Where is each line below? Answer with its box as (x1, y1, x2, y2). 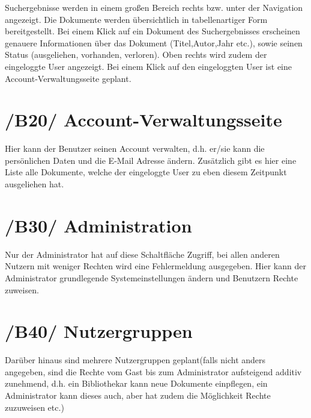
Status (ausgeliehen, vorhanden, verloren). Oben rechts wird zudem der (5, 48, 267, 61)
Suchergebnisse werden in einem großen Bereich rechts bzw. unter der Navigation (5, 1, 303, 13)
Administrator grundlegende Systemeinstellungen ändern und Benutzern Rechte (5, 271, 298, 284)
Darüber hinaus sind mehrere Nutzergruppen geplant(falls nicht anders (5, 354, 266, 366)
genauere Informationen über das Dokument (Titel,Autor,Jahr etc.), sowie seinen (5, 36, 303, 49)
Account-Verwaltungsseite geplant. (5, 72, 131, 84)
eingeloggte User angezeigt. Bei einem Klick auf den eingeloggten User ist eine (5, 60, 292, 72)
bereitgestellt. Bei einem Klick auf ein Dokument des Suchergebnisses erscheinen (5, 25, 300, 37)
